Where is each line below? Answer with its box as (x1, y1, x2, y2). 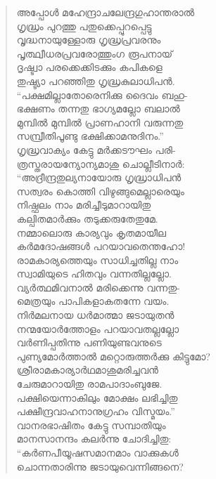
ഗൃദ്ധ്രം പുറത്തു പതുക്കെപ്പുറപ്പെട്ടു (16, 18, 152, 33)
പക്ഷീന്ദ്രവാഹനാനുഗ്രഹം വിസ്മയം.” (16, 404, 175, 419)
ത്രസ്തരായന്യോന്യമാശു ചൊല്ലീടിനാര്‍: (16, 156, 185, 171)
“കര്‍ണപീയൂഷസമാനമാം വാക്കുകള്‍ (16, 445, 179, 459)
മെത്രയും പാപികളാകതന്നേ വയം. (16, 294, 170, 308)
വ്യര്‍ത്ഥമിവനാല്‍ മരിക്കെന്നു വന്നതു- (16, 280, 180, 294)
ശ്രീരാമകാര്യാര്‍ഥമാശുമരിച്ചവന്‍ (16, 362, 158, 377)
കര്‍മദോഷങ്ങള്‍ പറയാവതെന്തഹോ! (16, 239, 186, 254)
